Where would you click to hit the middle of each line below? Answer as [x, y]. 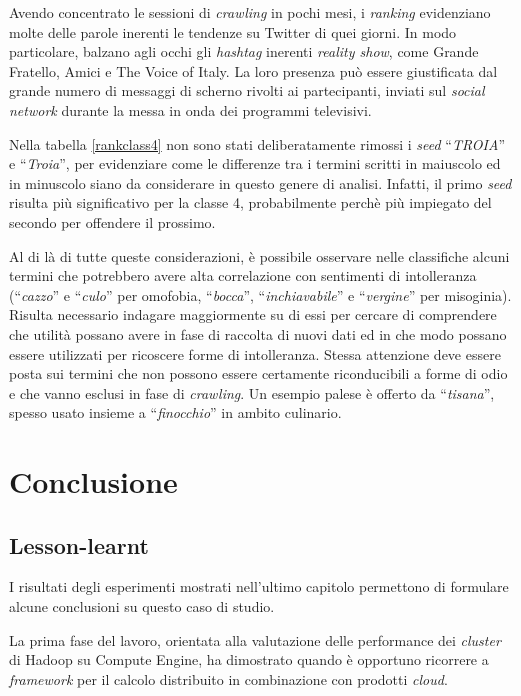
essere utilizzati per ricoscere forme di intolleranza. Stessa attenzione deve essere [255, 353]
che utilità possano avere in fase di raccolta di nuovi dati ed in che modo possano [258, 333]
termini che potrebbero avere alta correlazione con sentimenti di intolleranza [243, 275]
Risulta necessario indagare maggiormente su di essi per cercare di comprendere [253, 314]
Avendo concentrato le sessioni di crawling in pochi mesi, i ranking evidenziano [250, 12]
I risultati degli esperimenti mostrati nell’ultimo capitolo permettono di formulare [259, 586]
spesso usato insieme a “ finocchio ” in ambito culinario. [175, 412]
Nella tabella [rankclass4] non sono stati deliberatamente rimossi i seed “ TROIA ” [257, 143]
